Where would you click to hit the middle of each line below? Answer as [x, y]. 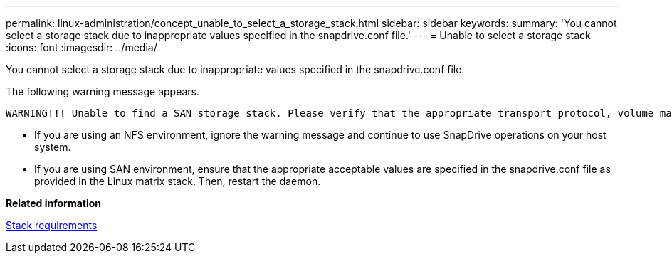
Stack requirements [52, 225]
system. [53, 147]
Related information [54, 203]
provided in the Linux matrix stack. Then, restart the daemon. [178, 181]
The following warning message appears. [103, 91]
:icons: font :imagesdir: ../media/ [82, 47]
